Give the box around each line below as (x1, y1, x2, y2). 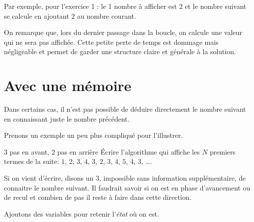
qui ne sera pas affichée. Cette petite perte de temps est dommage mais (4, 36, 219, 47)
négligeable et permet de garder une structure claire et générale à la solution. (4, 46, 236, 57)
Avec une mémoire (4, 75, 132, 95)
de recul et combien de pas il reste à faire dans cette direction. (4, 192, 192, 202)
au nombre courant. (77, 10, 136, 21)
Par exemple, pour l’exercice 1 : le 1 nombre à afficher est (4, 1, 177, 11)
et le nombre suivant (185, 1, 247, 11)
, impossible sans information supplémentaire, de (99, 173, 246, 183)
